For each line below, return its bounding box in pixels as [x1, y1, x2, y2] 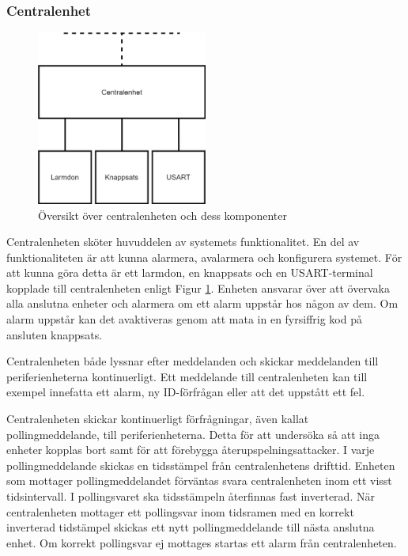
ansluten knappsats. [6, 326, 103, 342]
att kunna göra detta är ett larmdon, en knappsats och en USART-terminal [6, 264, 373, 281]
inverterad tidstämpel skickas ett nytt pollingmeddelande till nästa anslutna [6, 519, 375, 535]
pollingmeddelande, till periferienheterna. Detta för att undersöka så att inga [6, 426, 380, 442]
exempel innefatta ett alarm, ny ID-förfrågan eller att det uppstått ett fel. [6, 384, 365, 400]
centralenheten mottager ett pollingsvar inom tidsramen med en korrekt [6, 503, 354, 520]
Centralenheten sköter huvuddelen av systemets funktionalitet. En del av [6, 233, 360, 250]
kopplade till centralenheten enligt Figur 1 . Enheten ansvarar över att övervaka [6, 279, 390, 296]
